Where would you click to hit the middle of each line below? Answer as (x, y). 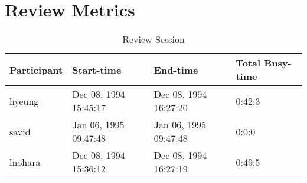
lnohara (25, 162)
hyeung (24, 101)
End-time (176, 69)
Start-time (97, 69)
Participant (36, 69)
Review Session (153, 39)
